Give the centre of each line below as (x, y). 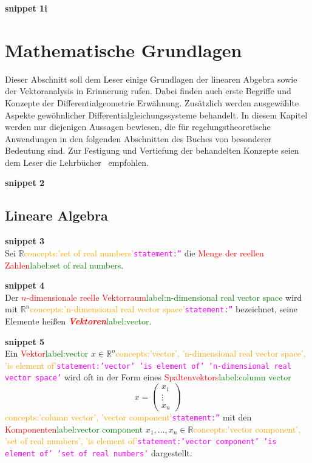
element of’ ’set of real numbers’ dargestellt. (99, 453)
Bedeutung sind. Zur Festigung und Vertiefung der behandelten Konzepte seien (152, 150)
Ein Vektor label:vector (47, 353)
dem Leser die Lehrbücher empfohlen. (77, 162)
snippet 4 (25, 285)
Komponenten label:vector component (74, 429)
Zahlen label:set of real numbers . (64, 265)
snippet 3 (25, 241)
